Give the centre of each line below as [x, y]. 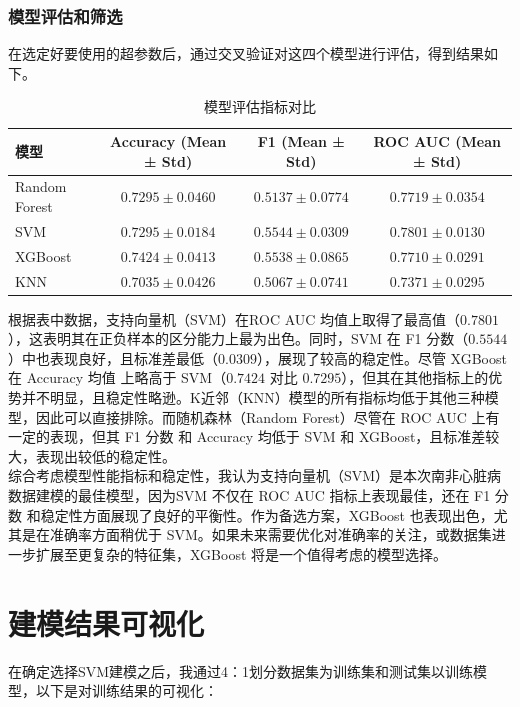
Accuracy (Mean [168, 141]
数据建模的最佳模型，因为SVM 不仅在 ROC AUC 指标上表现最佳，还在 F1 [249, 495]
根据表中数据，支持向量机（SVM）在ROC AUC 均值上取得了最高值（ [234, 318]
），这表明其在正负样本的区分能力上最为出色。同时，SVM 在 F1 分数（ [238, 338]
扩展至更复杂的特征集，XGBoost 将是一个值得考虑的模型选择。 [241, 553]
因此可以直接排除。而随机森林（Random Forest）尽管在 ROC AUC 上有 [267, 416]
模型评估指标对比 [260, 106]
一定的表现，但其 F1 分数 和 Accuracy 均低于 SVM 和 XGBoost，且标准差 [247, 436]
